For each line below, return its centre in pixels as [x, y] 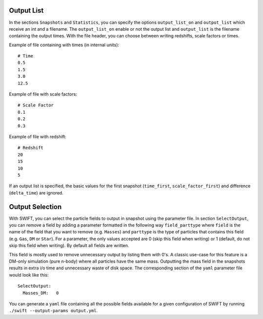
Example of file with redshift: [38, 137]
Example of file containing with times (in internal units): [64, 45]
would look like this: [29, 275]
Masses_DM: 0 [41, 293]
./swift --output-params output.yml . [53, 311]
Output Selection [35, 207]
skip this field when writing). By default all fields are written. [69, 246]
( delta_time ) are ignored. [36, 193]
